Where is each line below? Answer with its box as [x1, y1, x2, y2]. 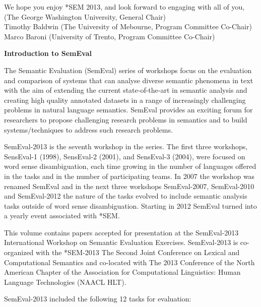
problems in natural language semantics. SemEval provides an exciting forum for [4, 104, 253, 115]
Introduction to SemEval [4, 48, 92, 58]
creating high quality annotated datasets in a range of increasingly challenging [4, 94, 246, 105]
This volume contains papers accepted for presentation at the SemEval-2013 [4, 227, 239, 237]
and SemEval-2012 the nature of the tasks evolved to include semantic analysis [4, 191, 247, 201]
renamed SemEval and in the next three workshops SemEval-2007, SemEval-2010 [4, 180, 254, 191]
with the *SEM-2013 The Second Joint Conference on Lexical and [36, 247, 240, 258]
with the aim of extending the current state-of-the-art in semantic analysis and [4, 85, 247, 95]
